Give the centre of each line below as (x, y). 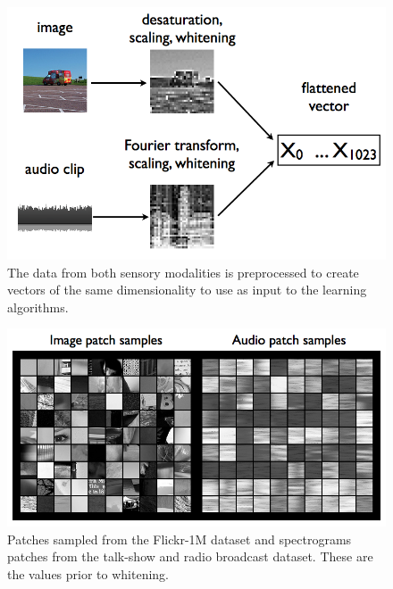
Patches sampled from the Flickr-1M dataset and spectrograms (180, 539)
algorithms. (38, 307)
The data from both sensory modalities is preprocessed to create (183, 272)
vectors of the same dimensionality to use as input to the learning (187, 290)
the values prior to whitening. (88, 574)
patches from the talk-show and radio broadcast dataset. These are (190, 556)
